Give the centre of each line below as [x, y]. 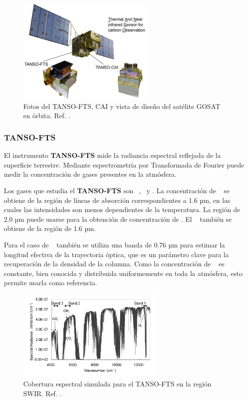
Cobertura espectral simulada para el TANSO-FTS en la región [117, 384]
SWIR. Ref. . [43, 393]
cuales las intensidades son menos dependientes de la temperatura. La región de [122, 209]
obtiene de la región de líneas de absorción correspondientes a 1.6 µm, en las [117, 200]
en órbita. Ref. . [47, 115]
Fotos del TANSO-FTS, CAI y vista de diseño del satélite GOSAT [122, 106]
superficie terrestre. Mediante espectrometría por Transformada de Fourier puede [124, 164]
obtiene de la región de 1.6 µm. [50, 228]
